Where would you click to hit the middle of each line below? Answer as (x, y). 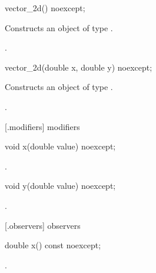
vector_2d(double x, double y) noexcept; (79, 67)
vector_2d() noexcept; (45, 8)
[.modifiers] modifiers (42, 126)
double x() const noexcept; (53, 245)
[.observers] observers (43, 225)
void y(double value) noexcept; (60, 186)
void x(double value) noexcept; (60, 146)
